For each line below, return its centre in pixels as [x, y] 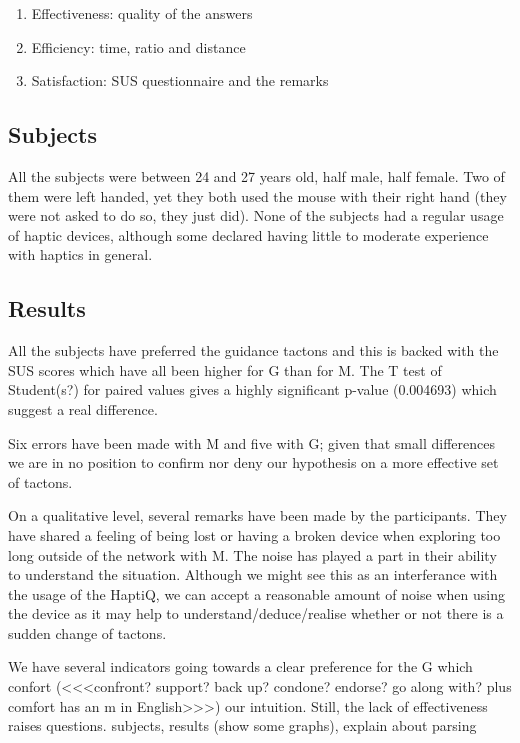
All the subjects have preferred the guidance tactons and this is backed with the [253, 350]
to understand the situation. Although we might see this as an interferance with [253, 574]
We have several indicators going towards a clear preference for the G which [240, 666]
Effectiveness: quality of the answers [142, 13]
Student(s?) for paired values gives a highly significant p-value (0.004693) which [252, 389]
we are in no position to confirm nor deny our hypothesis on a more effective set [253, 462]
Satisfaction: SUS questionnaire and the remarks [180, 80]
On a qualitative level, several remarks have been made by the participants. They [257, 515]
